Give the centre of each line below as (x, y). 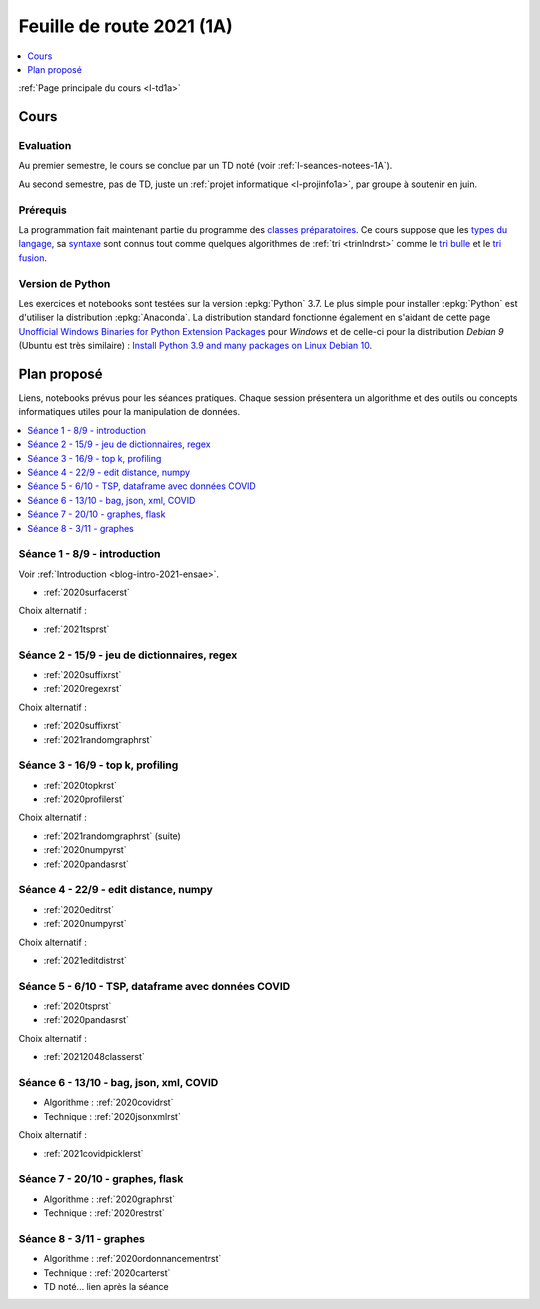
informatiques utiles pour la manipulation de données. (129, 412)
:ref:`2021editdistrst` (85, 960)
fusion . (32, 257)
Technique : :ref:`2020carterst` (107, 1272)
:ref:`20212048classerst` (94, 1057)
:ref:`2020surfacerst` (86, 592)
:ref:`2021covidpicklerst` (93, 1153)
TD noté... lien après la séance (106, 1287)
